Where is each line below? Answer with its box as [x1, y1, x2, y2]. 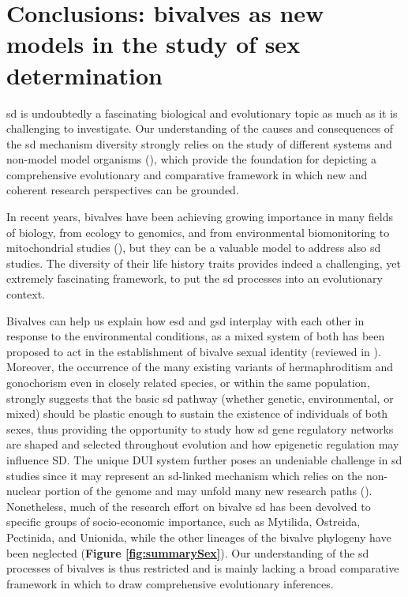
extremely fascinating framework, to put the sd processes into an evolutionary [6, 270, 383, 287]
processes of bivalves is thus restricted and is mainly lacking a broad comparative [6, 560, 399, 576]
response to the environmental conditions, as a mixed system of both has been [6, 328, 385, 344]
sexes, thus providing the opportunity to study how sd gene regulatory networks [6, 420, 394, 437]
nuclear [6, 482, 41, 499]
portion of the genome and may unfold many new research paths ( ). [44, 482, 372, 499]
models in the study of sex [6, 28, 301, 60]
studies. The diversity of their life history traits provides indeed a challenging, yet [6, 254, 402, 271]
